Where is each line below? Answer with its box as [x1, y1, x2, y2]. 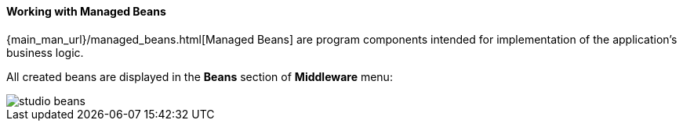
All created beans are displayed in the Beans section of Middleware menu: [6, 69, 393, 83]
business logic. [6, 45, 84, 59]
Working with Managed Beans [6, 5, 166, 18]
